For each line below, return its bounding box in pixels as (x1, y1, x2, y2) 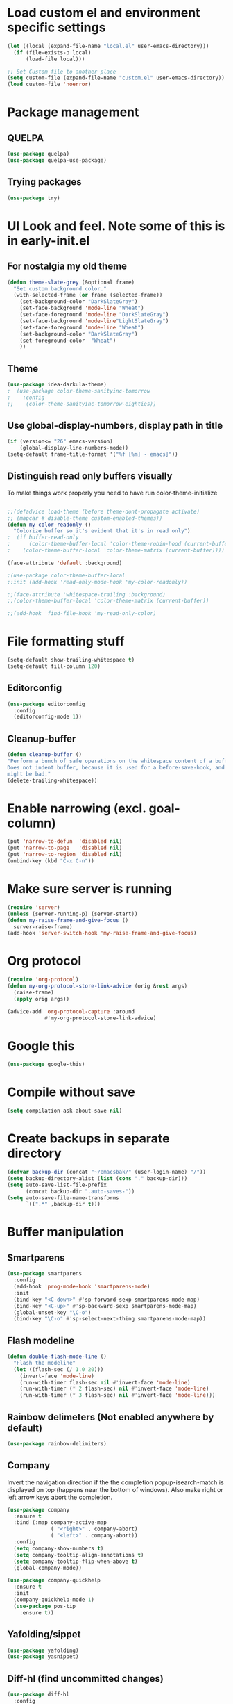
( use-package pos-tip (13, 1603, 76, 1609)
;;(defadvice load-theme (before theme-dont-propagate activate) (7, 508, 200, 515)
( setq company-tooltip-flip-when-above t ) (13, 1558, 138, 1565)
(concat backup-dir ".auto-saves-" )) (25, 1188, 135, 1195)
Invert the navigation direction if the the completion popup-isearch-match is (7, 1478, 224, 1486)
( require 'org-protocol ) (7, 976, 79, 983)
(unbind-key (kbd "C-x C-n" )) (7, 858, 95, 865)
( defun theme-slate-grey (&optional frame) (7, 279, 135, 286)
